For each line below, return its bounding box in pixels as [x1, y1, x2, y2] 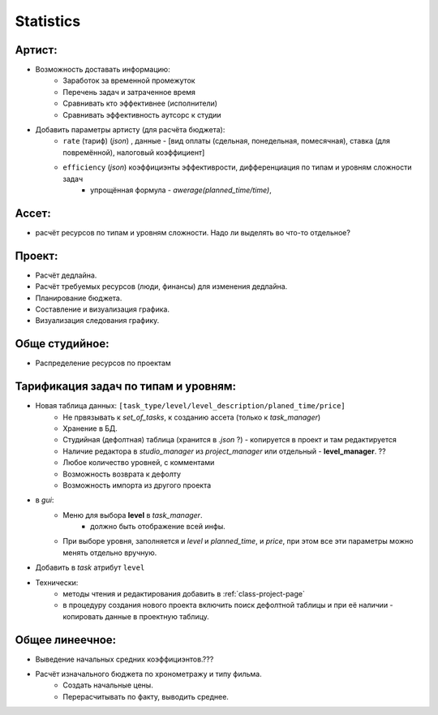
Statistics [15, 12, 81, 30]
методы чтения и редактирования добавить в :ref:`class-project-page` [62, 589, 306, 599]
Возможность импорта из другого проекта [62, 480, 212, 490]
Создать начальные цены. [62, 680, 153, 690]
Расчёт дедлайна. [35, 270, 97, 280]
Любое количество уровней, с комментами [62, 458, 215, 467]
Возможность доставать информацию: [35, 65, 170, 75]
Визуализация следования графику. [35, 316, 160, 325]
